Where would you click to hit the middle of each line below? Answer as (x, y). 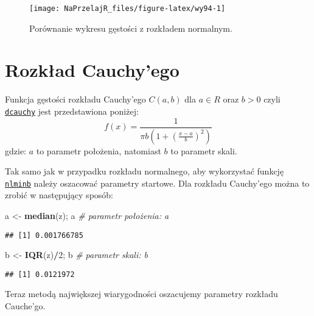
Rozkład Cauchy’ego (92, 70)
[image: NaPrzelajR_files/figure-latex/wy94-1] (127, 9)
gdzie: (16, 150)
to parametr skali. (204, 150)
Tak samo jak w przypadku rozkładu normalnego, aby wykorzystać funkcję (145, 171)
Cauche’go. (25, 306)
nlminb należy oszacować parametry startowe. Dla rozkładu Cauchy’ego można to (157, 183)
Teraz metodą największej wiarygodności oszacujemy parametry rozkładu (141, 294)
